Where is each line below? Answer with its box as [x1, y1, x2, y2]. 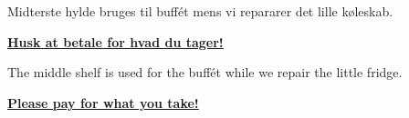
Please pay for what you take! [7, 93, 199, 112]
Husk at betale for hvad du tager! [7, 32, 224, 51]
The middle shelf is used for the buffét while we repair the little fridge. [7, 63, 403, 82]
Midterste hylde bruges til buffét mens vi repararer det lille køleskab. [7, 2, 393, 20]
